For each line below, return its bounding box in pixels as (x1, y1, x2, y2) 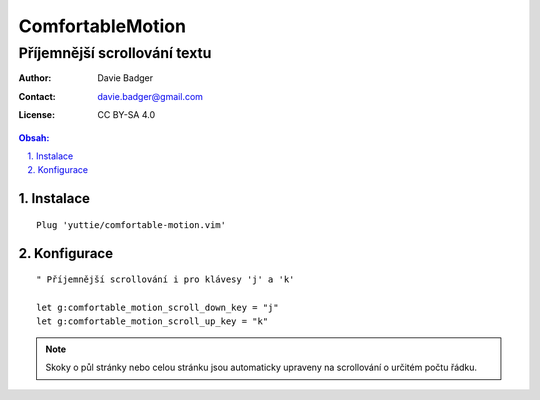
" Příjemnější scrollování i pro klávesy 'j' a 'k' (36, 274, 295, 285)
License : (18, 109, 55, 121)
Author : (18, 72, 52, 84)
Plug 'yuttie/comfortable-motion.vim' (36, 219, 227, 230)
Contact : (18, 90, 57, 102)
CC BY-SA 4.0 (97, 109, 156, 121)
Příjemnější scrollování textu (18, 44, 212, 62)
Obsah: (18, 131, 50, 144)
